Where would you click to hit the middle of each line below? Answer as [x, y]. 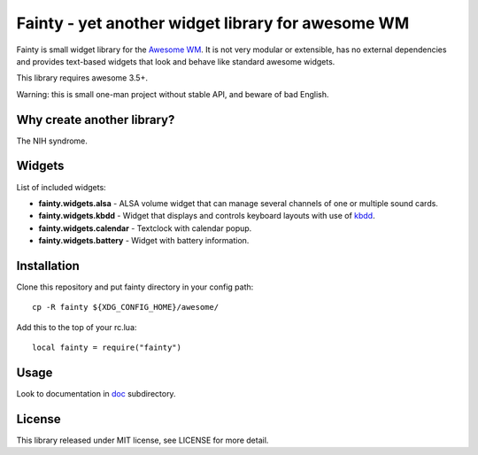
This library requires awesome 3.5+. [82, 78]
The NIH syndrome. [52, 141]
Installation [48, 266]
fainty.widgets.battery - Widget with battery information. [144, 241]
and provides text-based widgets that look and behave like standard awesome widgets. [176, 61]
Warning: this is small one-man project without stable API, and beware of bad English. [173, 94]
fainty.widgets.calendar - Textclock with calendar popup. [145, 228]
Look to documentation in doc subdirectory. [96, 394]
